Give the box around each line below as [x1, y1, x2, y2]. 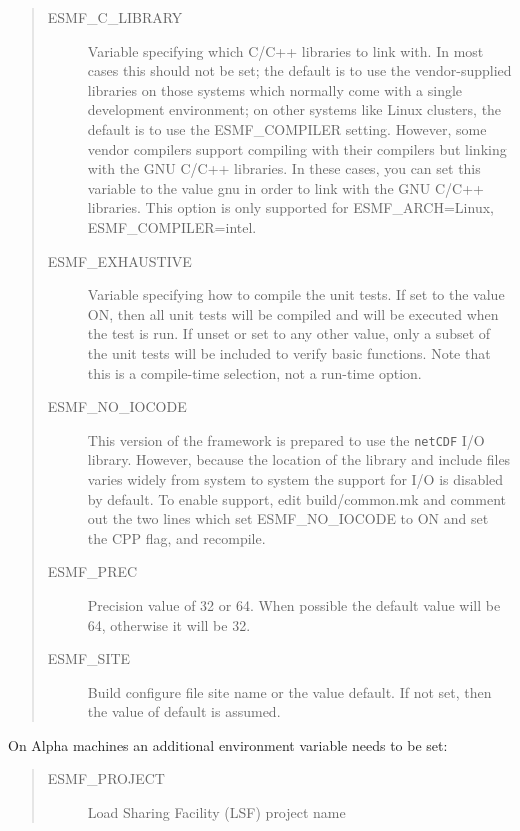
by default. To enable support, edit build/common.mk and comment [87, 488, 507, 509]
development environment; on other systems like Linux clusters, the [87, 99, 502, 120]
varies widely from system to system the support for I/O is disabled [87, 468, 504, 489]
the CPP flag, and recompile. [87, 527, 266, 548]
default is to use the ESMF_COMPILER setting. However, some [87, 118, 487, 139]
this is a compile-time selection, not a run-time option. [87, 362, 422, 383]
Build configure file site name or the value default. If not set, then [87, 681, 492, 702]
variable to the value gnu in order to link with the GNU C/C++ [87, 177, 484, 198]
